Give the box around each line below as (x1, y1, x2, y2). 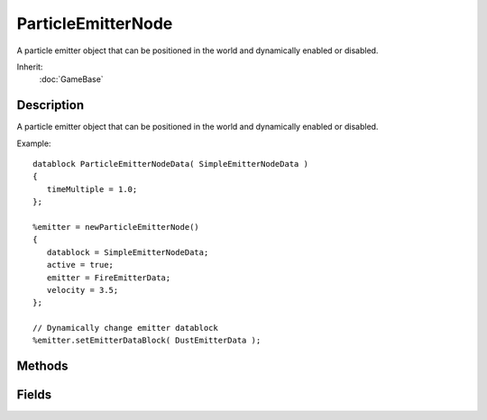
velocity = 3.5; (46, 285, 119, 295)
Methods (16, 359, 69, 374)
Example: (16, 138, 51, 149)
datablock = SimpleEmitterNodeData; (46, 247, 209, 257)
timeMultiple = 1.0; (46, 184, 138, 194)
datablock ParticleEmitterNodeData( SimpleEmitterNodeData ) (32, 159, 308, 169)
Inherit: (16, 61, 43, 72)
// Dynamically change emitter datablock (32, 323, 218, 333)
